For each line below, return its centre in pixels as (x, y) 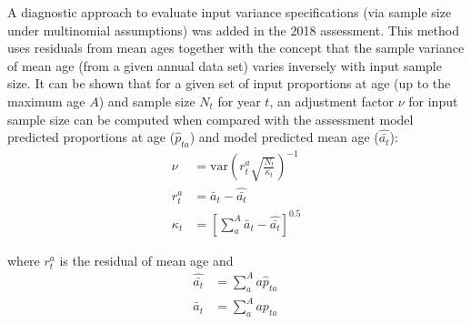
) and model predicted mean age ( (284, 137)
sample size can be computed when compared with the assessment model (210, 119)
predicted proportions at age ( (91, 137)
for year (239, 101)
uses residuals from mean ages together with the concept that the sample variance (236, 48)
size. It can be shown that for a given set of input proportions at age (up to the (229, 83)
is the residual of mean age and (146, 260)
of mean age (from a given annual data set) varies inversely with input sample (225, 65)
